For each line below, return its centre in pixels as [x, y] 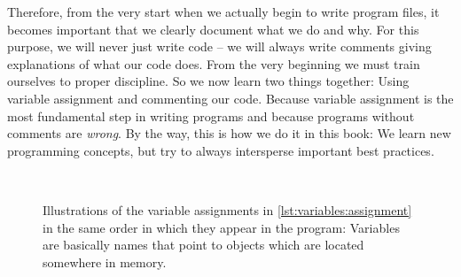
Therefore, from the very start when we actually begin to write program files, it [223, 12]
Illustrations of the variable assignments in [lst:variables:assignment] [227, 209]
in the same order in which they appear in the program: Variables [221, 227]
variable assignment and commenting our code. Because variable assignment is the [230, 98]
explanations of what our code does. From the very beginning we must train [214, 63]
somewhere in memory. [105, 262]
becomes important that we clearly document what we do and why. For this [213, 29]
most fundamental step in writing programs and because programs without [211, 115]
